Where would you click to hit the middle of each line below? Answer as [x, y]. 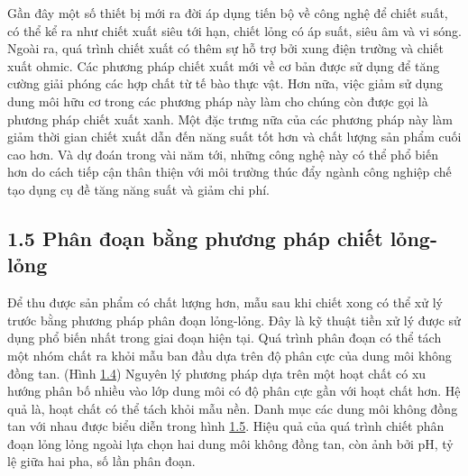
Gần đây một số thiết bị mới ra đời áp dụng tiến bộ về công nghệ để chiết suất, [228, 13]
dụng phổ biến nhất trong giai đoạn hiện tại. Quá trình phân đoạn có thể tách [225, 338]
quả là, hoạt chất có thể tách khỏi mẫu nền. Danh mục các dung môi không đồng [233, 408]
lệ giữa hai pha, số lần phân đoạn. [101, 461]
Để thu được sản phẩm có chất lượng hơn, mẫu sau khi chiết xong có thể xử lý [225, 302]
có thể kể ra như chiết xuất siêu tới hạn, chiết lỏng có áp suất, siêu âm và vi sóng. [234, 30]
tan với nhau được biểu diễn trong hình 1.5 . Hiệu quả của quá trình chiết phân [226, 426]
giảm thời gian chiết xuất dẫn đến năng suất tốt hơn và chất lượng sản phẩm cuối [234, 137]
